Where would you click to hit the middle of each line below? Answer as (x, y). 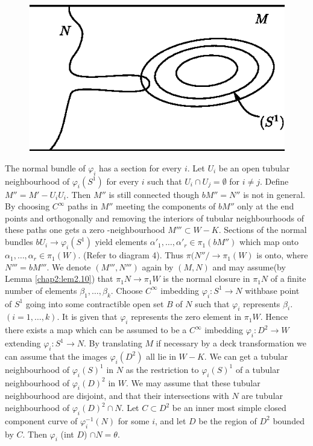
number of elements (41, 290)
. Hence (274, 317)
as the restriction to (162, 369)
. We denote (69, 266)
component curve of (41, 420)
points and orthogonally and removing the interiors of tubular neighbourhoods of (155, 218)
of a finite (288, 279)
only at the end (266, 206)
